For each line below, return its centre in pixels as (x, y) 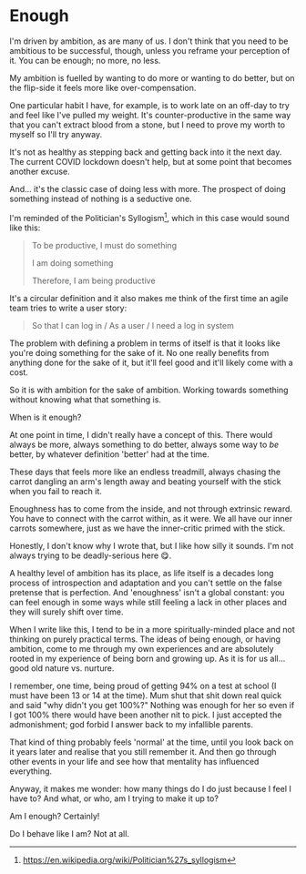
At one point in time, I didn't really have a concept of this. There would (141, 434)
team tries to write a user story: (68, 308)
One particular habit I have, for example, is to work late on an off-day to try (149, 105)
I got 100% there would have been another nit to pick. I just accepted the (146, 715)
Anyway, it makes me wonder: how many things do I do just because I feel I (150, 788)
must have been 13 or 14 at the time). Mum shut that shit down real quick (146, 695)
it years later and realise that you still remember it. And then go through (143, 751)
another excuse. (40, 171)
